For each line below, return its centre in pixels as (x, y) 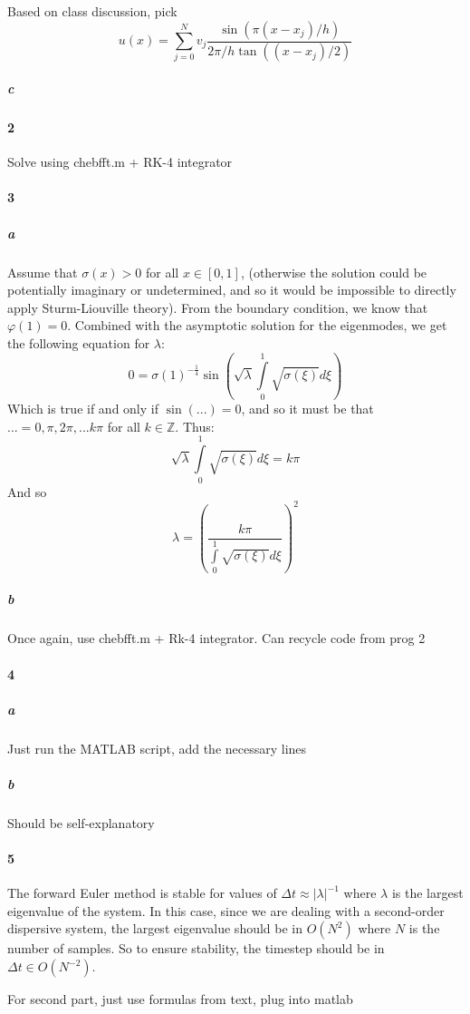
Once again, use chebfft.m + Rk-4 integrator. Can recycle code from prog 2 (216, 638)
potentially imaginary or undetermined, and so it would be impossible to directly (232, 290)
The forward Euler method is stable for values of (142, 893)
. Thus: (195, 426)
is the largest (427, 893)
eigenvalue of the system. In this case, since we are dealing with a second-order (226, 910)
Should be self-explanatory (81, 822)
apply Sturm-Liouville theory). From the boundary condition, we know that (218, 307)
